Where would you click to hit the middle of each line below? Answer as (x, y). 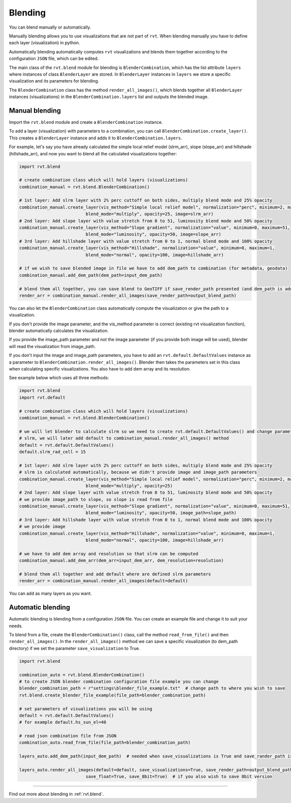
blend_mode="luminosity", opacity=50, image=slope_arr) (154, 234)
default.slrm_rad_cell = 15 (52, 452)
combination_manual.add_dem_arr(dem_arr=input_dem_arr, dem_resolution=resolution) (121, 560)
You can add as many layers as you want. (50, 594)
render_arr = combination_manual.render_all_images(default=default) (104, 581)
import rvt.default (42, 397)
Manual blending (35, 110)
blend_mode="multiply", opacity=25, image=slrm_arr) (150, 214)
